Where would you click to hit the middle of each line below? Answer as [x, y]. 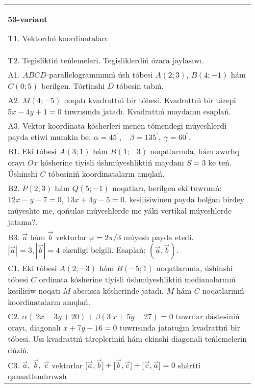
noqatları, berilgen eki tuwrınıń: [167, 188]
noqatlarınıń [223, 290]
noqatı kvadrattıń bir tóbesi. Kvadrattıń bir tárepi [150, 100]
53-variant [28, 19]
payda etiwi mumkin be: [50, 137]
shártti [189, 365]
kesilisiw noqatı [34, 290]
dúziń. [18, 350]
